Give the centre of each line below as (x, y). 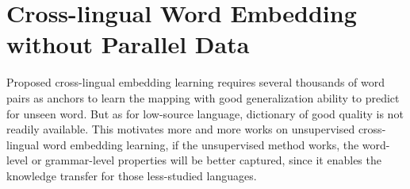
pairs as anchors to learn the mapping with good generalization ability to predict (203, 97)
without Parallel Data (128, 44)
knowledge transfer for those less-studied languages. (132, 175)
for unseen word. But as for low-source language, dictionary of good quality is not (205, 113)
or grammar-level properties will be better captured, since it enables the (206, 160)
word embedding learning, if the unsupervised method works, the (201, 144)
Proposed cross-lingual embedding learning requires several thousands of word (196, 82)
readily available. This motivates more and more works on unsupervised (181, 129)
